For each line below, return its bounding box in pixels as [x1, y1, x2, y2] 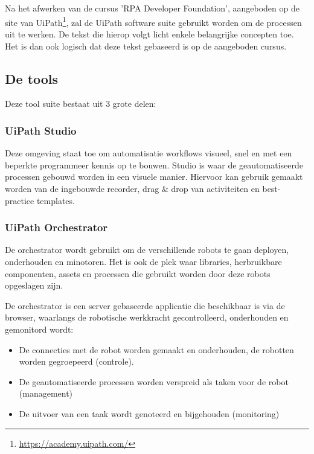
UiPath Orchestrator [5, 220, 108, 235]
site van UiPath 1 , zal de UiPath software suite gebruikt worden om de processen [5, 14, 302, 28]
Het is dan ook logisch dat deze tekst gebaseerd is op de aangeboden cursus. [5, 39, 287, 52]
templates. [36, 194, 75, 206]
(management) [19, 387, 73, 400]
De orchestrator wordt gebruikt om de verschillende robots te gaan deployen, [5, 243, 289, 256]
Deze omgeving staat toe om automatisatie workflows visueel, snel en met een [5, 147, 292, 159]
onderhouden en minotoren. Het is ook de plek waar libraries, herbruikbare [5, 255, 282, 268]
